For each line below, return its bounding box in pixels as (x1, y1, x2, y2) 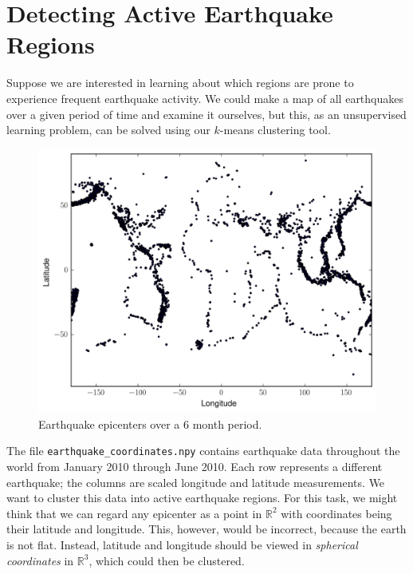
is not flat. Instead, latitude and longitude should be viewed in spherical (6, 536, 358, 552)
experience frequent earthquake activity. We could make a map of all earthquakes (6, 89, 404, 106)
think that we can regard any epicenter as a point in (6, 505, 262, 521)
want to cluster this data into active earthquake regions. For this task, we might (6, 489, 398, 506)
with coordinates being (281, 505, 392, 521)
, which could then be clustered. (88, 552, 245, 568)
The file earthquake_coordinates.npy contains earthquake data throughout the (6, 442, 400, 459)
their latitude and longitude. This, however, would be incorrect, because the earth (6, 521, 407, 537)
